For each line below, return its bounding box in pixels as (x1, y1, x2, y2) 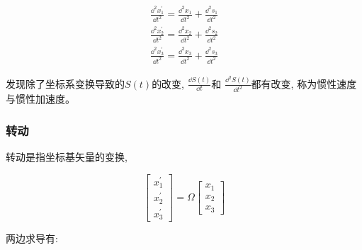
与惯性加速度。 (6, 91, 75, 106)
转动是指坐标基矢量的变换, (6, 149, 128, 164)
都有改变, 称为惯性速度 (251, 76, 357, 91)
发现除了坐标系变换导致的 (6, 76, 125, 91)
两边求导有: (6, 231, 58, 246)
